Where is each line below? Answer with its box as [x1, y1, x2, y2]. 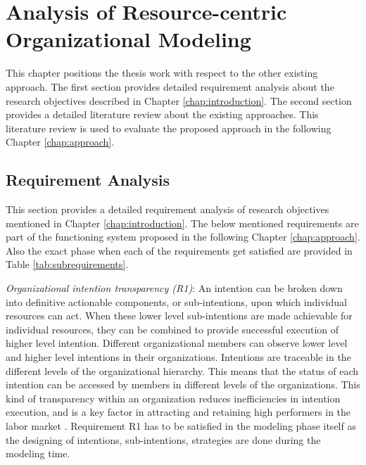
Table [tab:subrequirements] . [6, 257, 129, 272]
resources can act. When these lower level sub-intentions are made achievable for [6, 308, 353, 323]
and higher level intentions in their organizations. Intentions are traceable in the [6, 350, 351, 364]
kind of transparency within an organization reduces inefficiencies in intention [6, 390, 341, 405]
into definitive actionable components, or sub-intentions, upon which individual [6, 294, 347, 309]
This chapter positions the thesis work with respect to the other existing [6, 65, 318, 80]
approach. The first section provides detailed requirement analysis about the [6, 79, 334, 94]
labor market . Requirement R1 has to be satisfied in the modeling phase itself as [6, 418, 356, 433]
